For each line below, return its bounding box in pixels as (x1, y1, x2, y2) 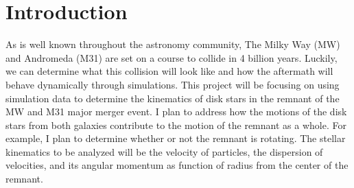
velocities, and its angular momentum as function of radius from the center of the (5, 158, 349, 172)
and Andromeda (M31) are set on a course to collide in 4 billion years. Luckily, (5, 50, 338, 64)
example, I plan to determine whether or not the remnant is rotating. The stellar (5, 131, 346, 145)
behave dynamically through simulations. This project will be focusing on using (5, 77, 340, 91)
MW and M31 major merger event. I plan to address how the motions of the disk (5, 104, 347, 119)
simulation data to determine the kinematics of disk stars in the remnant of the (5, 91, 340, 105)
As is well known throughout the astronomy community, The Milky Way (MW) (5, 37, 340, 51)
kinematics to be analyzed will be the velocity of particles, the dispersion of (5, 144, 323, 158)
